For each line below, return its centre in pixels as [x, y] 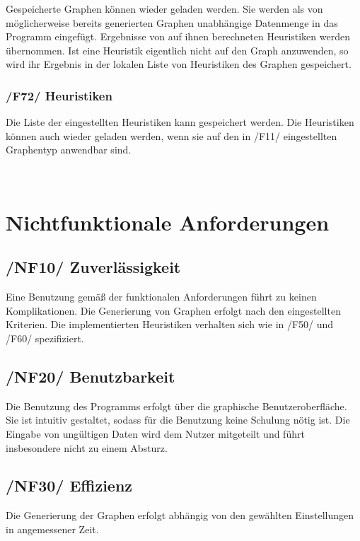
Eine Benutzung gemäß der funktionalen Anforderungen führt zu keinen [161, 297]
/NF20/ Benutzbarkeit [91, 376]
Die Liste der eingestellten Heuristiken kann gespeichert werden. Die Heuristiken [180, 122]
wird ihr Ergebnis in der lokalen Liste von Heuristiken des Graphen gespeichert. [179, 64]
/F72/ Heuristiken [59, 95]
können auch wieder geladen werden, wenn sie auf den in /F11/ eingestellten [172, 135]
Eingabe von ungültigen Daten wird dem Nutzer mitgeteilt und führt [155, 433]
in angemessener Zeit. [52, 529]
